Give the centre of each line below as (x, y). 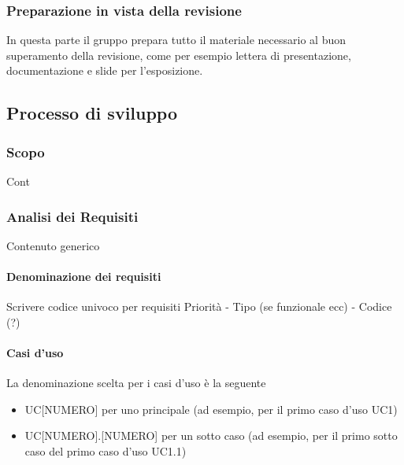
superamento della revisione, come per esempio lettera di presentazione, (179, 55)
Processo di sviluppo (92, 113)
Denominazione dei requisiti (84, 276)
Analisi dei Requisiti (72, 216)
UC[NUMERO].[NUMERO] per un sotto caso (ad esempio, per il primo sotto (211, 435)
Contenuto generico (53, 245)
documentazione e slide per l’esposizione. (105, 70)
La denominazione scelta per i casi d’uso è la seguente (136, 383)
